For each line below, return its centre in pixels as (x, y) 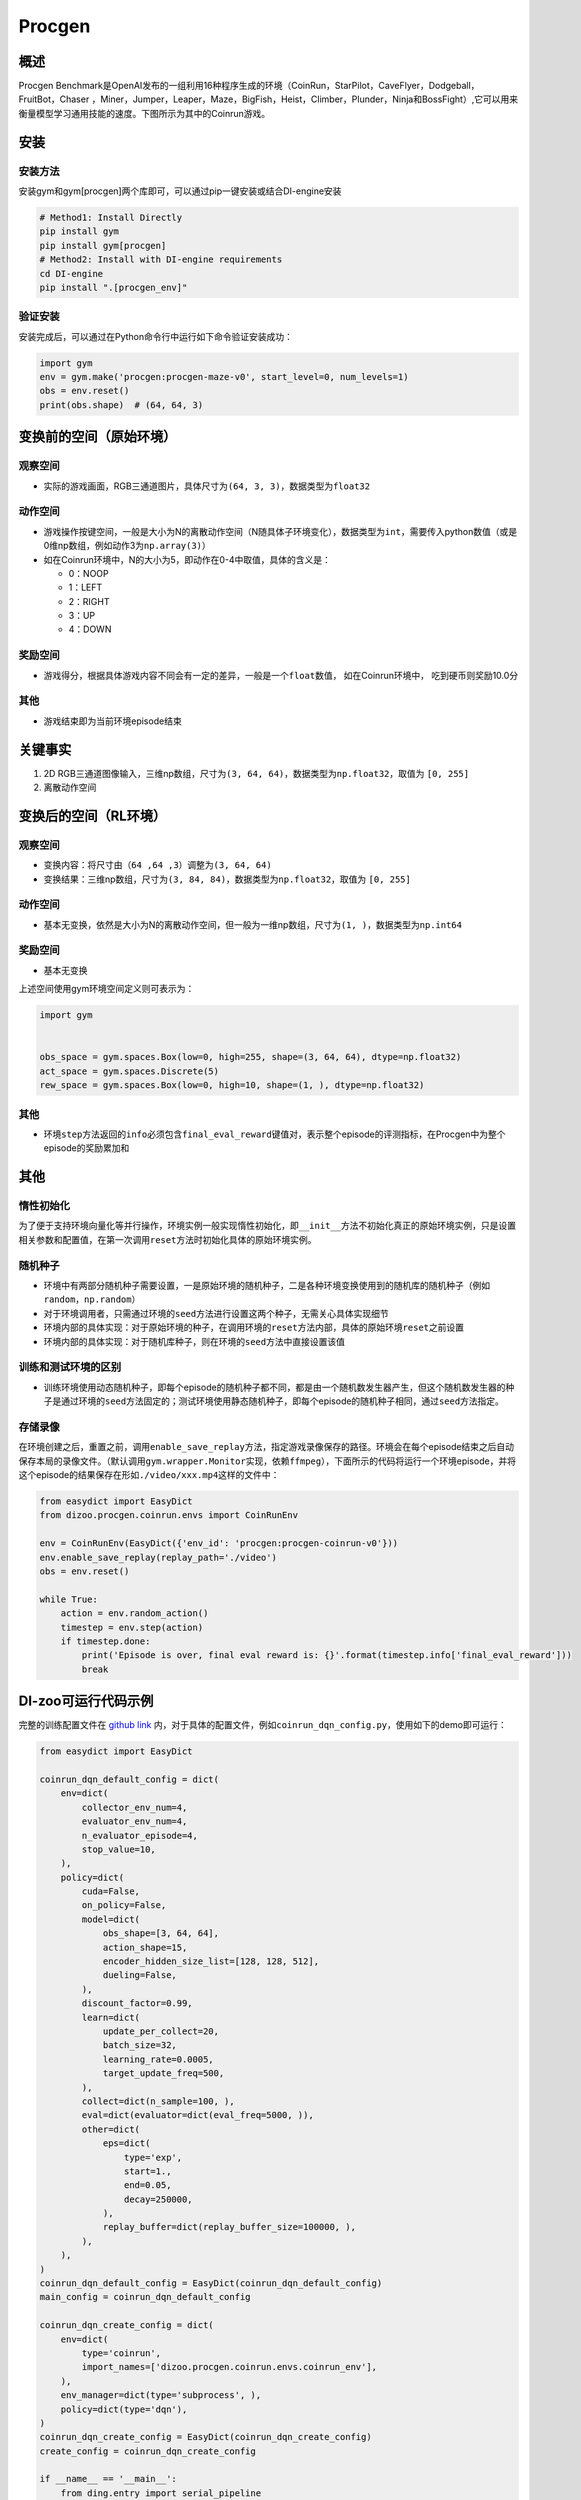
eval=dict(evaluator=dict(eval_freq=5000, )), (197, 2115)
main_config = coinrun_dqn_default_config (145, 2297)
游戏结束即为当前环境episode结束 (112, 721)
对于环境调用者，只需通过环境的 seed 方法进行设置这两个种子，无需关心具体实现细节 (216, 1313)
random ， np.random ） (92, 1299)
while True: (69, 1599)
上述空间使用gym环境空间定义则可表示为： (106, 989)
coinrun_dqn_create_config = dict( (126, 2325)
